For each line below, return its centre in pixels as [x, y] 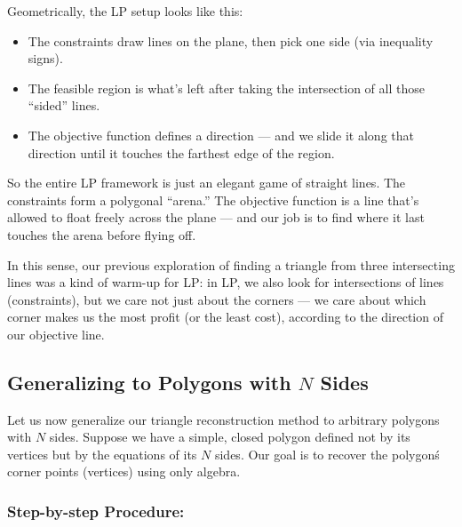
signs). [45, 58]
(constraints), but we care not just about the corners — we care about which [217, 299]
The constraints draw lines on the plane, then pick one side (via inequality [231, 40]
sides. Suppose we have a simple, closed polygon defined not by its [230, 437]
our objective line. [56, 334]
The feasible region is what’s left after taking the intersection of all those [226, 88]
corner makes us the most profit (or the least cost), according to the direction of [225, 317]
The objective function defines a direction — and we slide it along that [221, 135]
